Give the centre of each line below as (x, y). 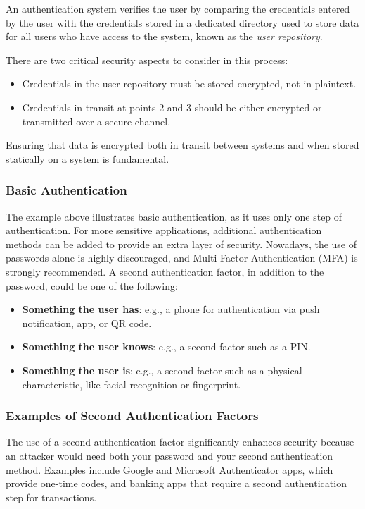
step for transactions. (51, 497)
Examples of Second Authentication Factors (132, 416)
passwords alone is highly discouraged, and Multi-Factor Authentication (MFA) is (182, 258)
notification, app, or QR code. (87, 323)
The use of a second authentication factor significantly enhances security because (180, 442)
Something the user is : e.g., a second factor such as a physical (162, 370)
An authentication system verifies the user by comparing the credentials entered (178, 8)
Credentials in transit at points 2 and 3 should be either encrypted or (172, 107)
